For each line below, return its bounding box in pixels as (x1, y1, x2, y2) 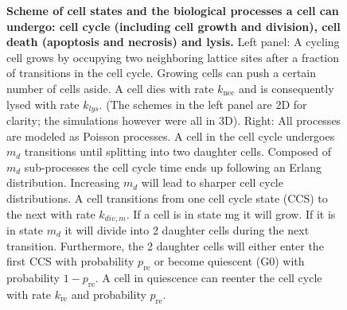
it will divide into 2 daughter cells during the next (64, 222, 310, 238)
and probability (71, 285, 146, 302)
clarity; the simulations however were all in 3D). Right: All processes (6, 112, 341, 129)
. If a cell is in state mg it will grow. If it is (126, 205, 336, 222)
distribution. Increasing (6, 174, 120, 191)
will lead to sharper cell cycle (141, 174, 283, 191)
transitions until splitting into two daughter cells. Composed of (24, 143, 331, 160)
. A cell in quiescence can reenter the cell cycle (95, 269, 322, 286)
